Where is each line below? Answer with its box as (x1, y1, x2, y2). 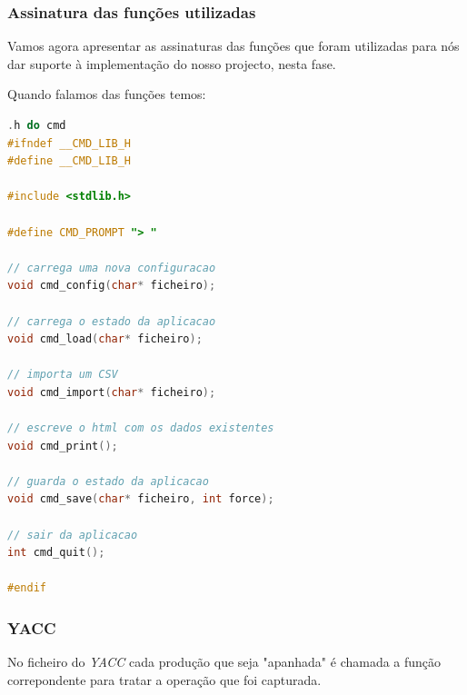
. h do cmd (7, 119, 66, 132)
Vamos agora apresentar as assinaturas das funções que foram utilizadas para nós (7, 36, 460, 55)
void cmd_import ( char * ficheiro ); (7, 385, 216, 399)
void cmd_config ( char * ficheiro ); (7, 279, 216, 293)
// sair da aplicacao (7, 528, 138, 541)
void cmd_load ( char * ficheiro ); (7, 333, 203, 346)
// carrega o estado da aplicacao (7, 314, 216, 328)
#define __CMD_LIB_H (7, 154, 132, 168)
